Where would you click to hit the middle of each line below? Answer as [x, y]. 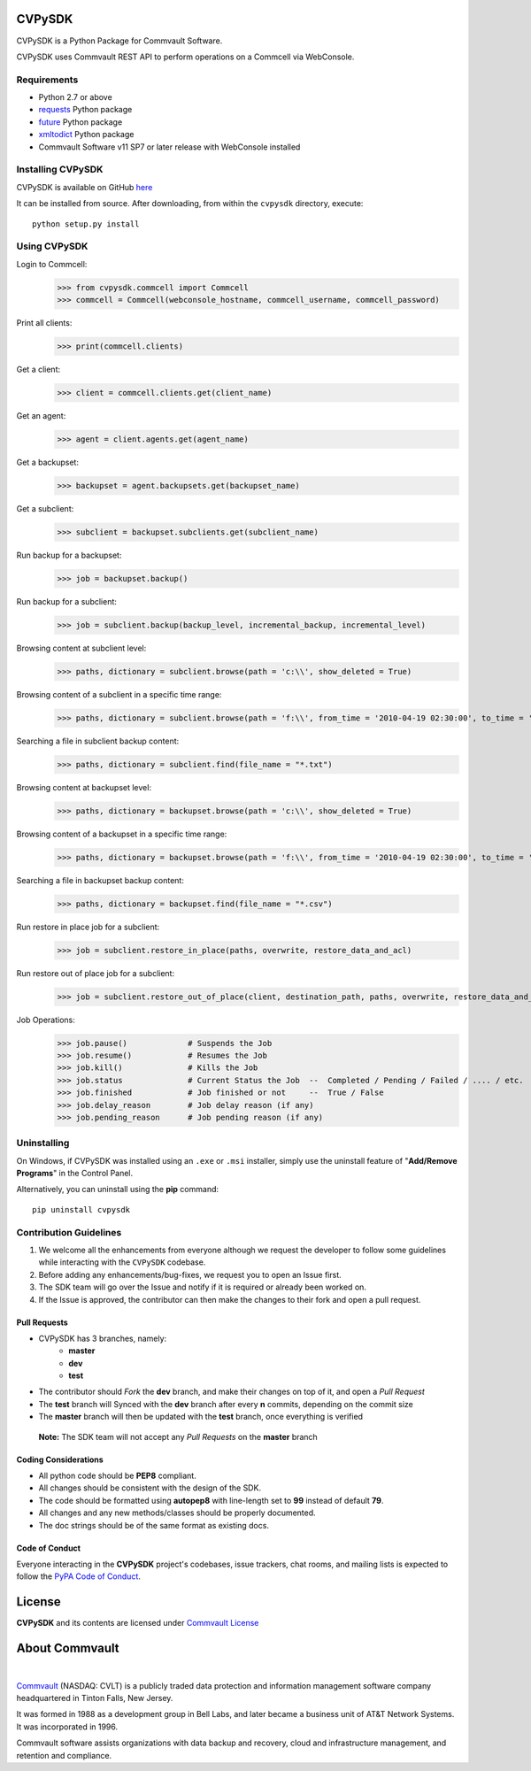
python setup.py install [86, 224]
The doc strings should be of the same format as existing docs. [154, 1525]
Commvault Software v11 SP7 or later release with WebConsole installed [169, 147]
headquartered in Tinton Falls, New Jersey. [95, 1698]
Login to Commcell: [52, 264]
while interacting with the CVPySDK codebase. [122, 1262]
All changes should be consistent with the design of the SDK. [150, 1488]
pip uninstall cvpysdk [81, 1209]
